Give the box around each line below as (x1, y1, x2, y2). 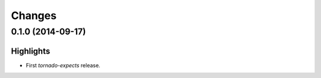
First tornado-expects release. (26, 61, 100, 68)
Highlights (11, 46, 51, 56)
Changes (11, 9, 56, 22)
